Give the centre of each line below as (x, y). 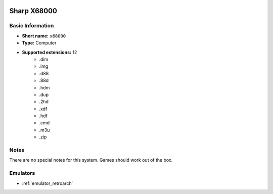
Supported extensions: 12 (50, 52)
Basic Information (32, 26)
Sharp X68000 (33, 11)
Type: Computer (39, 43)
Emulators (22, 173)
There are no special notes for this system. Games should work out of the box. (91, 160)
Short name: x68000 (44, 36)
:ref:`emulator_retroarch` (48, 183)
